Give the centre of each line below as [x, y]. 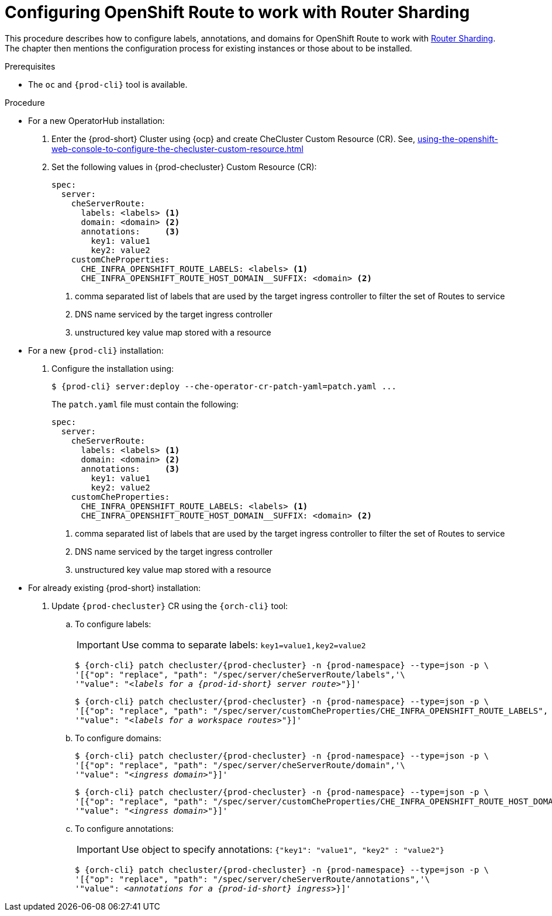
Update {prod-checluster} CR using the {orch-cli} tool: [170, 606]
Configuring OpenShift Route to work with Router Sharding [237, 12]
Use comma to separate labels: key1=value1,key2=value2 [244, 644]
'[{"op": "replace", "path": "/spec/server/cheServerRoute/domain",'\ [240, 765]
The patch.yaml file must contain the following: [145, 404]
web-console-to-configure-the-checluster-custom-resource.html [177, 148]
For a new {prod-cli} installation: [96, 350]
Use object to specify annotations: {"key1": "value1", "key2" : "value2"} [283, 849]
